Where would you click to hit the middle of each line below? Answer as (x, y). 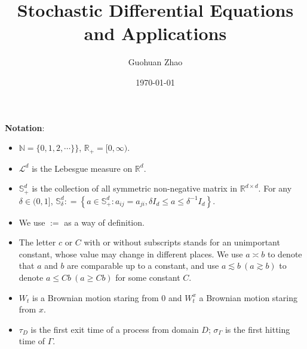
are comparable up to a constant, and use (143, 265)
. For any (275, 188)
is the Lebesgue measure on (82, 168)
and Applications (155, 33)
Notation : (25, 127)
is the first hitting (257, 329)
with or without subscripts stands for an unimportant (182, 242)
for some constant (148, 277)
